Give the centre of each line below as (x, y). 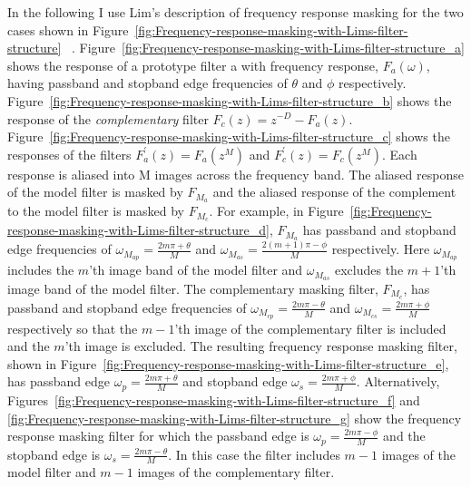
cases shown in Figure (68, 29)
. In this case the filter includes (254, 454)
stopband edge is (54, 454)
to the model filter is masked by (96, 211)
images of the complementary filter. (236, 472)
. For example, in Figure (276, 211)
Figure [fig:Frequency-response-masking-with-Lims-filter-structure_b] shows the (230, 100)
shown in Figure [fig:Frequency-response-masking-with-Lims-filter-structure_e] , (228, 363)
